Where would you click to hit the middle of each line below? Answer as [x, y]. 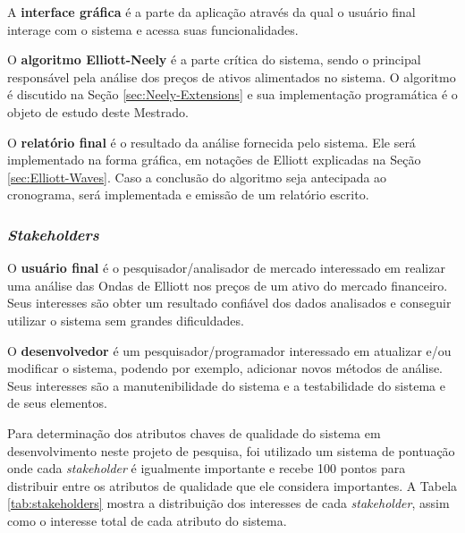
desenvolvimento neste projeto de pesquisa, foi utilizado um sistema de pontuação [231, 450]
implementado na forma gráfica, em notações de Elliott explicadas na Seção [214, 160]
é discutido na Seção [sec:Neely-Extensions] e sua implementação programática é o [232, 94]
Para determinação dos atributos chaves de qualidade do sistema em [194, 432]
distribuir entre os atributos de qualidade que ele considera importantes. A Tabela [232, 485]
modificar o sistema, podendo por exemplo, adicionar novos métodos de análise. [225, 368]
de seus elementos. [57, 403]
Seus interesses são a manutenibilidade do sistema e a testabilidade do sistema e [226, 385]
